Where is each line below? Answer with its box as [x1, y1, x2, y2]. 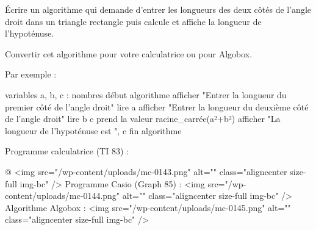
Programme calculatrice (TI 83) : [5, 145, 129, 157]
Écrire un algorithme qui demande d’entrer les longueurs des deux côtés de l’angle [5, 3, 312, 15]
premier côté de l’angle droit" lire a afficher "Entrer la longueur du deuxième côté [5, 100, 309, 113]
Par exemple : [5, 68, 57, 81]
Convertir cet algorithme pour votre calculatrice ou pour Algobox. [5, 47, 253, 60]
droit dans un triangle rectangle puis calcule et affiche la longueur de [5, 15, 262, 27]
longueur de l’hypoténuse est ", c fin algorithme [5, 124, 182, 137]
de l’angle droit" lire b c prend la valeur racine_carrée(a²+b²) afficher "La [5, 112, 281, 125]
